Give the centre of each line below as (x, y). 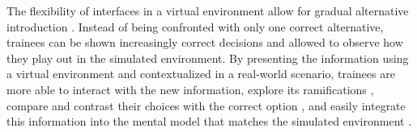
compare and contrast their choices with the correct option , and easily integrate (206, 105)
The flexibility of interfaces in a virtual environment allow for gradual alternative (208, 10)
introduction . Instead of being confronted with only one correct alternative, (195, 26)
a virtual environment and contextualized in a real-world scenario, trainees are (201, 74)
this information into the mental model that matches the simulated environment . (209, 121)
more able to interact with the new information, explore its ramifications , (190, 89)
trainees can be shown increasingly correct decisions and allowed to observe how (205, 42)
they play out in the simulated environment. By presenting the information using (208, 58)
